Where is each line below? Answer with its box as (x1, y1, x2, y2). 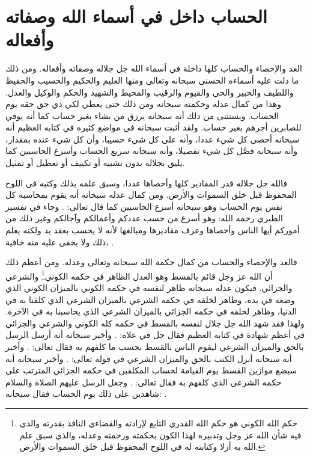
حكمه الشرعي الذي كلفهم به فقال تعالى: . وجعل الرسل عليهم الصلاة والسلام (5, 375, 282, 388)
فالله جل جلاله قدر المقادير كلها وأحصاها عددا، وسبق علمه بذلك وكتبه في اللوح (5, 176, 288, 189)
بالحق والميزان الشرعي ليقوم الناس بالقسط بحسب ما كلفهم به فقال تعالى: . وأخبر (5, 340, 304, 353)
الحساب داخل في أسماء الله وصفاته (5, 4, 267, 28)
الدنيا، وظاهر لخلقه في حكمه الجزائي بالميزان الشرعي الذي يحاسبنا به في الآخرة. (5, 305, 297, 317)
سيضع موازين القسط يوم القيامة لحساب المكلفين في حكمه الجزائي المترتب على (5, 364, 297, 376)
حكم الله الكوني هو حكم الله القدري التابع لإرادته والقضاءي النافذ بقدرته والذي (19, 417, 297, 429)
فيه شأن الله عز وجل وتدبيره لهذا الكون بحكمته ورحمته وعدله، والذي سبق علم (19, 428, 302, 441)
